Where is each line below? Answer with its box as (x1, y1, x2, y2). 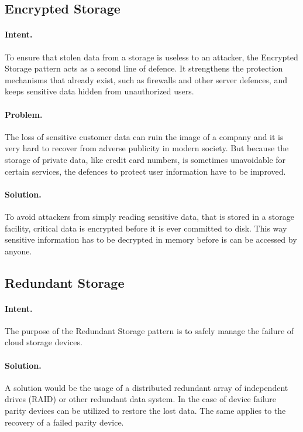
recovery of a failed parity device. (5, 416, 124, 428)
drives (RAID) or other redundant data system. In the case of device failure (5, 393, 277, 405)
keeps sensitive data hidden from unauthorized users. (5, 85, 194, 97)
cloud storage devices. (5, 336, 82, 348)
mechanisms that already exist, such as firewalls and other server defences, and (5, 73, 287, 86)
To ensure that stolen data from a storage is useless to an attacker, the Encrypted (5, 50, 298, 63)
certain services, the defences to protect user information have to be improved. (5, 165, 286, 177)
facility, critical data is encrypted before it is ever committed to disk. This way (5, 222, 287, 234)
